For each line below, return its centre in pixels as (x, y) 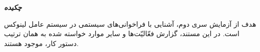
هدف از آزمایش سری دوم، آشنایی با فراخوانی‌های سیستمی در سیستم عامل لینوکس (130, 24)
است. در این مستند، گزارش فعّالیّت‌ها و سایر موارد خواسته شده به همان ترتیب (122, 33)
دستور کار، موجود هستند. (41, 43)
